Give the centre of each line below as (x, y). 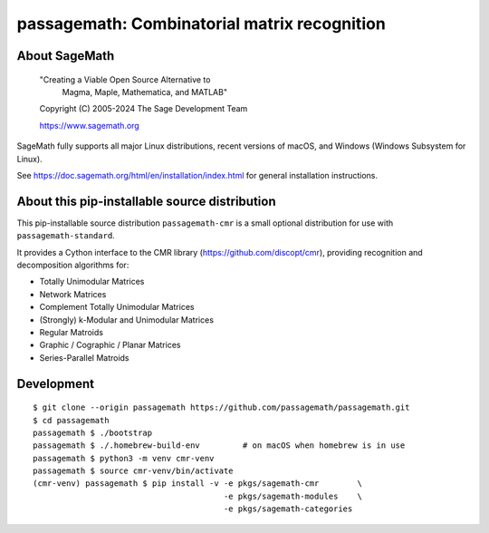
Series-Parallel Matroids (85, 357)
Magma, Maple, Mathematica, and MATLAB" (145, 92)
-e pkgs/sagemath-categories (288, 509)
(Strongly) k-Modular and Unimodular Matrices (127, 320)
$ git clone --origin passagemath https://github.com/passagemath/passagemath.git (221, 407)
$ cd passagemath (71, 420)
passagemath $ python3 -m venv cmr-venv (124, 458)
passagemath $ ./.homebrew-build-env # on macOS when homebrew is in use (219, 446)
